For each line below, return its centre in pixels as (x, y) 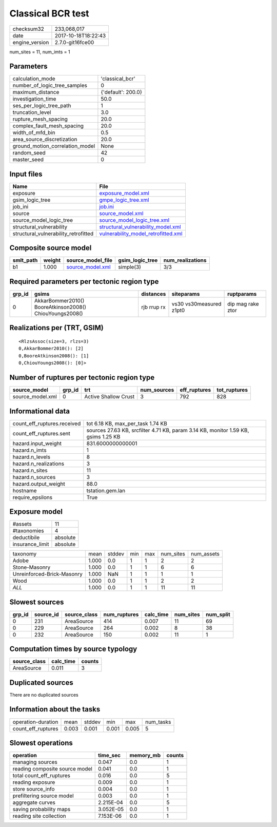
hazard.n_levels (32, 457)
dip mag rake (243, 304)
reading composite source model (52, 769)
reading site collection (39, 816)
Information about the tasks (55, 709)
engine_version (31, 42)
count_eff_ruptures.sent (41, 433)
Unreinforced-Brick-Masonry (48, 574)
